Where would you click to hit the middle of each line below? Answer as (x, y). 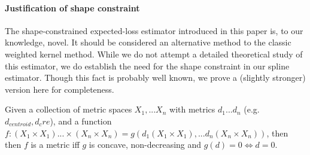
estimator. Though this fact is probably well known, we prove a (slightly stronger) (155, 77)
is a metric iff (55, 145)
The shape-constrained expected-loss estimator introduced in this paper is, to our (154, 30)
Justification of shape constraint (72, 7)
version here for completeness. (60, 89)
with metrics (192, 109)
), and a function (81, 121)
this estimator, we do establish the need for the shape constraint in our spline (147, 66)
